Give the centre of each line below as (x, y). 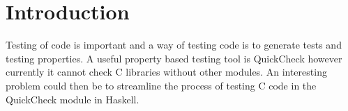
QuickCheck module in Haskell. (73, 99)
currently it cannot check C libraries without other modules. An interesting (166, 72)
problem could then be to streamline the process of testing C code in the (161, 85)
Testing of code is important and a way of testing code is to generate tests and (174, 45)
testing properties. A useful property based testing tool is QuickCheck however (174, 58)
